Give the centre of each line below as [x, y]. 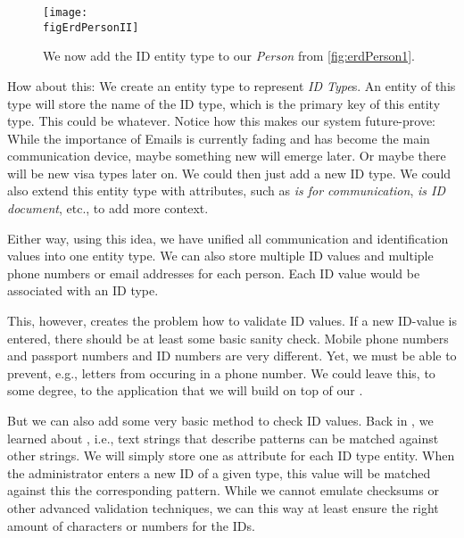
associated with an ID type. [83, 290]
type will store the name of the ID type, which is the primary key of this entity [224, 103]
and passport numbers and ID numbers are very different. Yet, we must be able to [232, 356]
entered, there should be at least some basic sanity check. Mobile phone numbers [228, 338]
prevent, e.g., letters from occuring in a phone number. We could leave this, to [221, 372]
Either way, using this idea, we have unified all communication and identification [228, 238]
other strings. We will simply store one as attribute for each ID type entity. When [231, 455]
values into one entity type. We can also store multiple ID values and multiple [220, 256]
